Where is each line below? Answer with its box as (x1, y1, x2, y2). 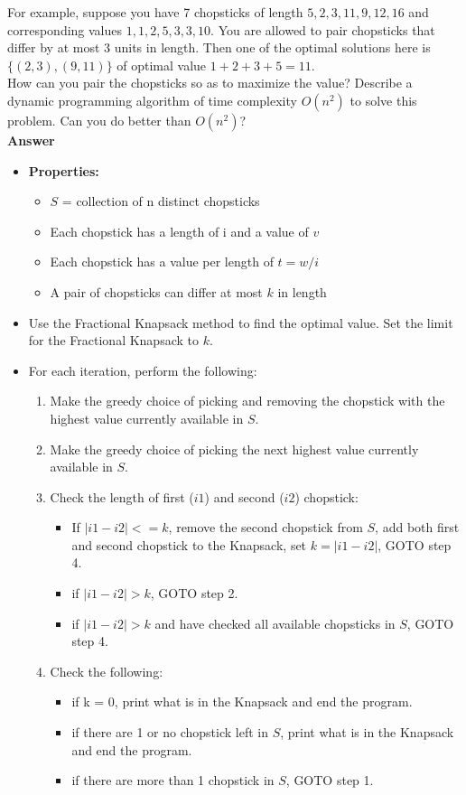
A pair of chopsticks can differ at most (50, 282, 263, 301)
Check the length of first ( (50, 487, 194, 506)
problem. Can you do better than (7, 110, 191, 129)
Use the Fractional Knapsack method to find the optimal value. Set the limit (28, 313, 453, 332)
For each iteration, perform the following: (28, 360, 257, 379)
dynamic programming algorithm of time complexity (7, 90, 297, 109)
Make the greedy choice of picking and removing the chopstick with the (50, 391, 445, 410)
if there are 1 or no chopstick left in (71, 723, 268, 742)
